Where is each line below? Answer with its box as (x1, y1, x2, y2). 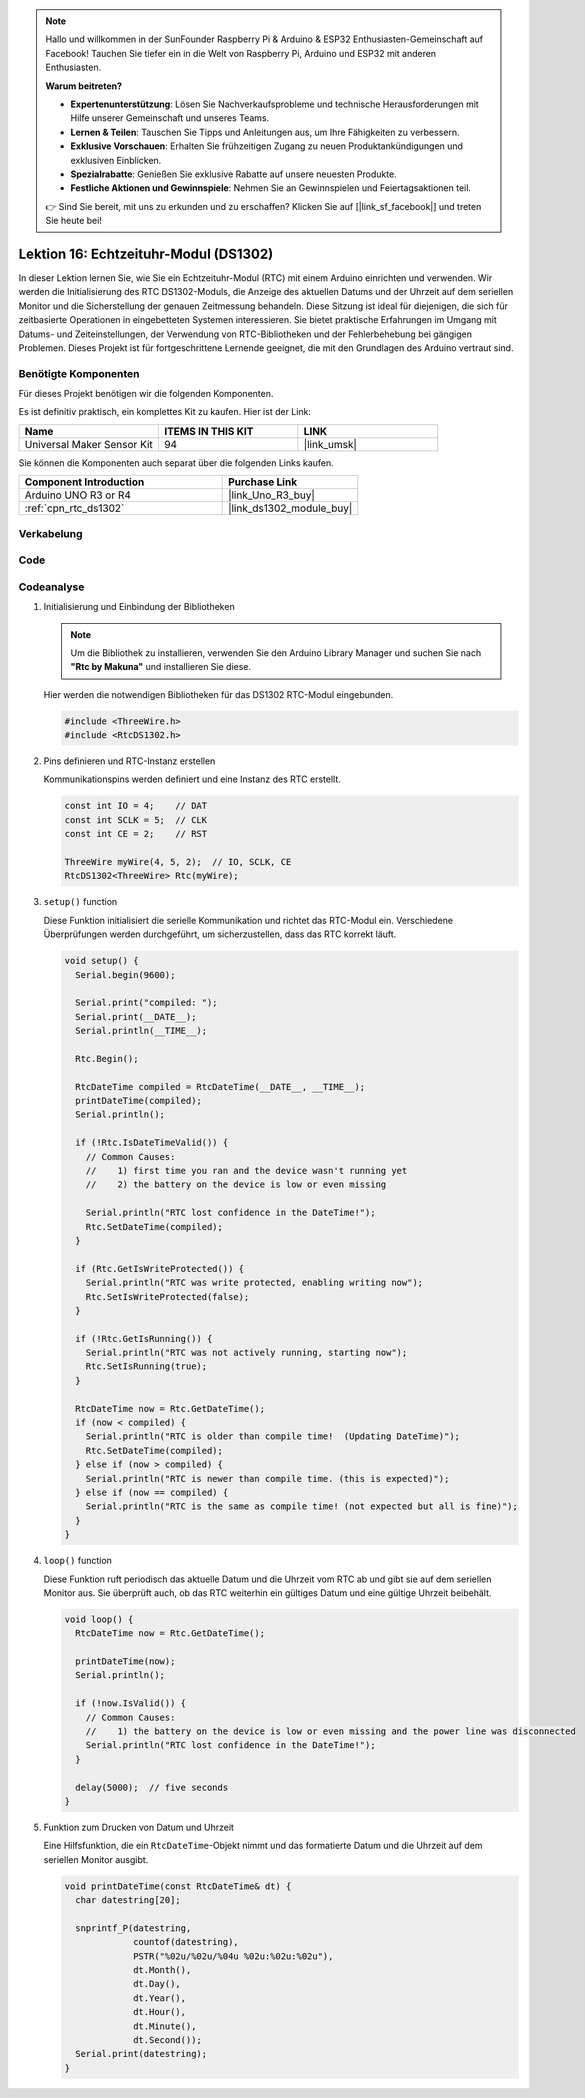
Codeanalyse (18, 580, 85, 594)
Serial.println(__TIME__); (75, 1025, 208, 1037)
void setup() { (64, 955, 139, 967)
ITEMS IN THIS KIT (163, 424, 254, 438)
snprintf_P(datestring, (75, 1922, 192, 1934)
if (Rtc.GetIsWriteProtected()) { (75, 1263, 245, 1274)
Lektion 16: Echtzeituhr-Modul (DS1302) (18, 245, 274, 262)
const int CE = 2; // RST (64, 828, 208, 840)
